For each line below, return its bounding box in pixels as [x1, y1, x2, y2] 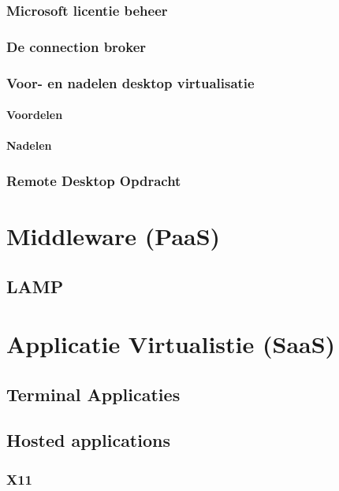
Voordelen [6, 106, 63, 123]
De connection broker [6, 36, 147, 56]
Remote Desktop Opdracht [6, 170, 181, 190]
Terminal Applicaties [6, 381, 181, 406]
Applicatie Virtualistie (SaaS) [6, 328, 336, 360]
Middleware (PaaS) [6, 219, 221, 251]
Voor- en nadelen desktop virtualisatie [6, 73, 255, 92]
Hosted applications [6, 428, 170, 452]
